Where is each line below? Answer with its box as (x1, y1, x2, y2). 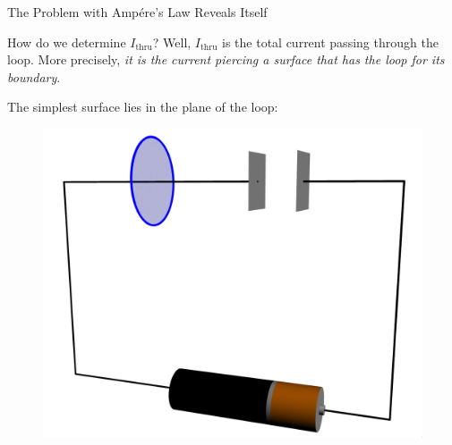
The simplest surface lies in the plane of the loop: (7, 97, 278, 116)
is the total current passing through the (222, 32, 439, 51)
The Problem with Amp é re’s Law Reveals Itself (7, 3, 268, 21)
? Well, (152, 32, 192, 51)
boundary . (7, 67, 61, 86)
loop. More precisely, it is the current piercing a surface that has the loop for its (7, 50, 445, 69)
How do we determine (7, 32, 126, 51)
